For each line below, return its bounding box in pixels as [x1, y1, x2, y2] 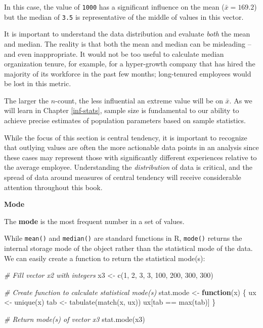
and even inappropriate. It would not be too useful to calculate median [4, 48, 224, 59]
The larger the [4, 95, 49, 105]
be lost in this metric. [4, 78, 71, 89]
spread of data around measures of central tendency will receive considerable [4, 172, 241, 183]
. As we [229, 95, 252, 105]
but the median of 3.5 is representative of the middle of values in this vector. [4, 11, 244, 22]
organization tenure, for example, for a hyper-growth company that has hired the [4, 58, 255, 69]
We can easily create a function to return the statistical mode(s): [4, 252, 205, 263]
